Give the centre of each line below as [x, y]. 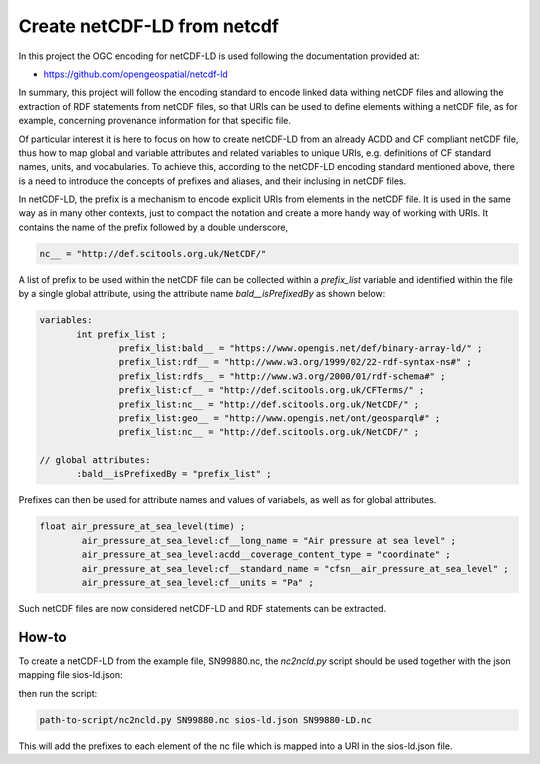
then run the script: [58, 693]
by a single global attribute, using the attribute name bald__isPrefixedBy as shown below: [202, 294]
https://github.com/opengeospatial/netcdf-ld [136, 74]
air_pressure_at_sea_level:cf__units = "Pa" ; [197, 583]
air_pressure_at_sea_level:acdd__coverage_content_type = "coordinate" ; [266, 554]
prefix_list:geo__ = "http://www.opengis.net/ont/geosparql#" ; [279, 418]
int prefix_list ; [121, 334]
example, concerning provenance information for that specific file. [155, 121]
